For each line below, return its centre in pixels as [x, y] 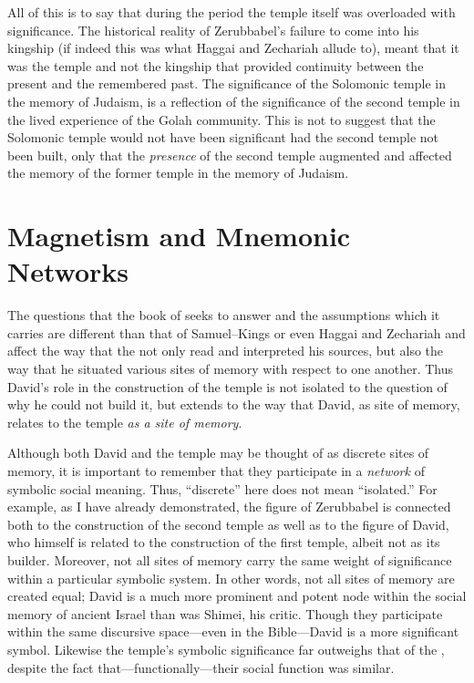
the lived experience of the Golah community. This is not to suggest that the [222, 119]
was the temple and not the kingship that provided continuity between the [216, 65]
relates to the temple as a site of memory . [125, 422]
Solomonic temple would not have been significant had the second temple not [223, 137]
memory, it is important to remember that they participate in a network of [216, 471]
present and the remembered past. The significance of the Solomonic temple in [227, 83]
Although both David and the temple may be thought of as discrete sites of [218, 453]
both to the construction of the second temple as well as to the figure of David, [228, 524]
